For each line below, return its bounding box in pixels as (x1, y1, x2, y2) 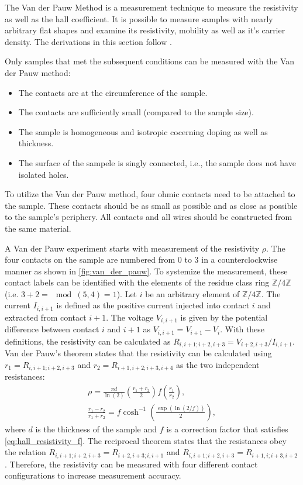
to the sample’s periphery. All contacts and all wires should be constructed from (5, 211, 292, 223)
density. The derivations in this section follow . (5, 35, 172, 47)
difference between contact (5, 323, 99, 335)
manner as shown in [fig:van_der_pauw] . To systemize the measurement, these (5, 264, 288, 277)
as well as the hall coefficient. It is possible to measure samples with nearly (5, 12, 273, 25)
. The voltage (106, 311, 154, 323)
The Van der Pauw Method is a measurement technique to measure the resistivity (5, 1, 298, 13)
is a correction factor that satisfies (166, 422, 288, 435)
